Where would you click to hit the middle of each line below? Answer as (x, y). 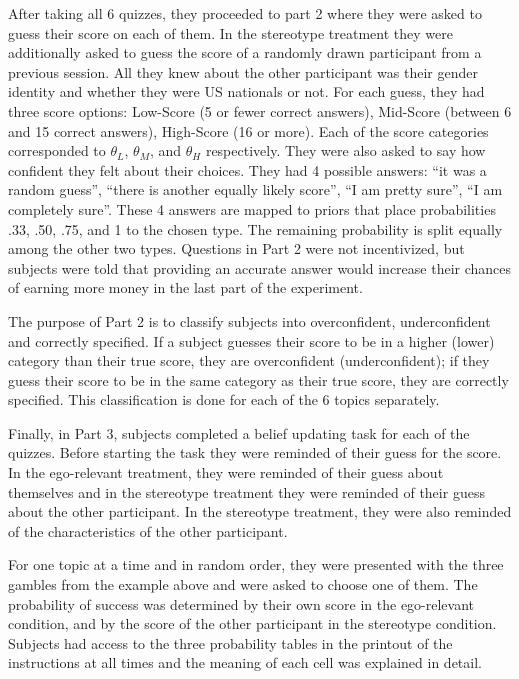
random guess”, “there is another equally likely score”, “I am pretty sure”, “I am (255, 189)
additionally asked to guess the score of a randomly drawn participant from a (245, 52)
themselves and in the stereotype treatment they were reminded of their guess (246, 491)
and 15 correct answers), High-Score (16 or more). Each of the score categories (248, 130)
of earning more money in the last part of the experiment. (185, 287)
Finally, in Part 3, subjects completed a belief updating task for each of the (239, 432)
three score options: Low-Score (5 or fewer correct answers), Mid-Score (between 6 (260, 110)
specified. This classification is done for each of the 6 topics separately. (224, 399)
